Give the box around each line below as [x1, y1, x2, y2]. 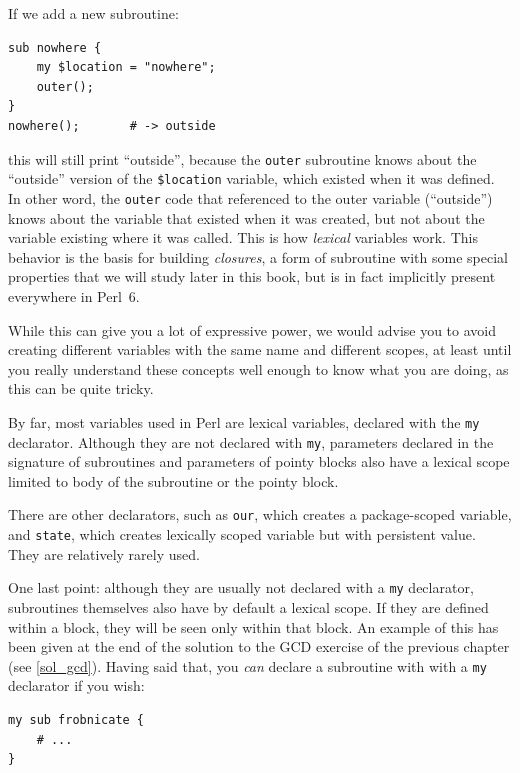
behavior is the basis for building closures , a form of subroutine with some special [8, 246, 508, 267]
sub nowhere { [8, 40, 102, 55]
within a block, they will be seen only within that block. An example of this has [8, 616, 499, 637]
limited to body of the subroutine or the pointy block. [8, 470, 339, 491]
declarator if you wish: [8, 675, 145, 696]
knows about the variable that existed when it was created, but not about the [8, 207, 485, 228]
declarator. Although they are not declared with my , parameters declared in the [8, 431, 494, 452]
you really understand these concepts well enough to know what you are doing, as [8, 358, 509, 379]
